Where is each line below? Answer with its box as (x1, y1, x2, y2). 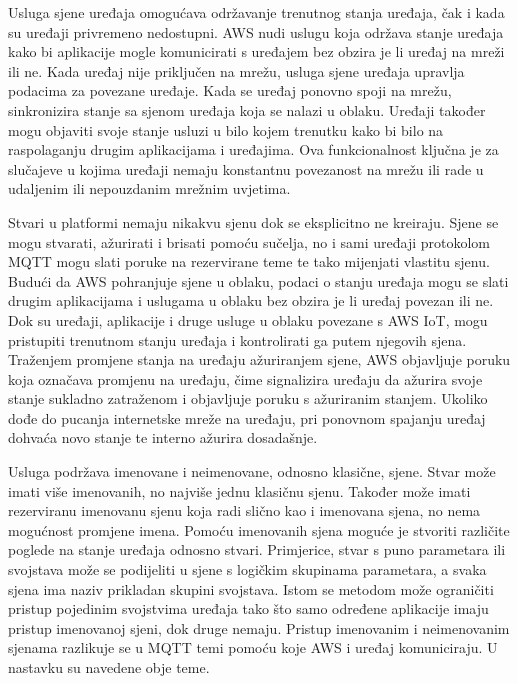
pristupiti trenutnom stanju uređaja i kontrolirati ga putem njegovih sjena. (8, 329, 467, 350)
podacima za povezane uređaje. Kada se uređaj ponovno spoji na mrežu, (8, 80, 452, 101)
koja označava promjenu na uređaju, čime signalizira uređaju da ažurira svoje (8, 368, 483, 389)
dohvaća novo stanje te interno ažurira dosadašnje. (8, 427, 318, 448)
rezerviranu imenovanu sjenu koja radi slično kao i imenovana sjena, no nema (8, 500, 481, 521)
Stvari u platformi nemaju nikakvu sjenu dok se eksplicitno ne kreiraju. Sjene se (8, 211, 499, 232)
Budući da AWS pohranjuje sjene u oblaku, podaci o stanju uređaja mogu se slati (8, 270, 509, 291)
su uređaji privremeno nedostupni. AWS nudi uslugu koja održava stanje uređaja (8, 21, 504, 42)
